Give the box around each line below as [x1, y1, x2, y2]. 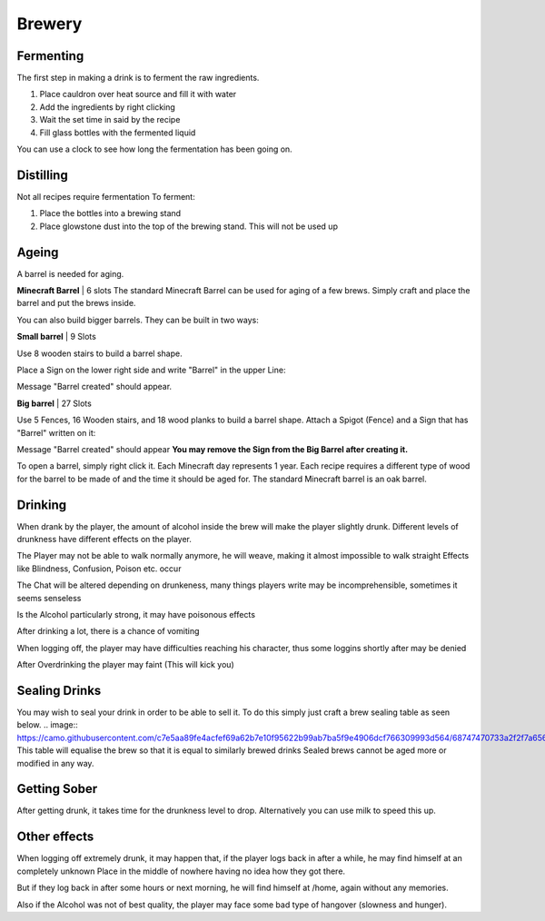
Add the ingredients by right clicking [39, 101, 176, 113]
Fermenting [16, 48, 84, 64]
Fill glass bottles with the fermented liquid [39, 127, 196, 138]
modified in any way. [16, 758, 94, 768]
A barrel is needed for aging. [16, 268, 124, 279]
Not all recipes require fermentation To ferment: [16, 191, 195, 202]
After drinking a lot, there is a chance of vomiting [16, 626, 200, 637]
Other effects [16, 829, 94, 845]
